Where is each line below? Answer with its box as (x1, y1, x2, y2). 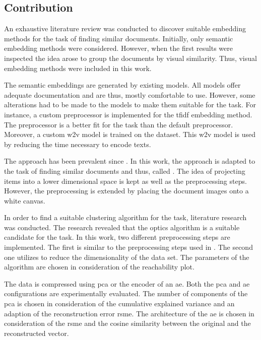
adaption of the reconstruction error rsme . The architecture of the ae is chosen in (4, 308, 254, 318)
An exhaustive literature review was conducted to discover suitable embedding (4, 23, 246, 34)
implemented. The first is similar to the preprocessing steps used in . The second (4, 242, 253, 252)
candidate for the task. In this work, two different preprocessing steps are (4, 232, 230, 242)
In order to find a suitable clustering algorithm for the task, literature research (4, 212, 247, 223)
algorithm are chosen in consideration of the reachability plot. (4, 261, 194, 272)
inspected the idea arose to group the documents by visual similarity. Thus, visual (4, 52, 257, 63)
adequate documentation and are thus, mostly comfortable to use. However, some (4, 89, 255, 100)
